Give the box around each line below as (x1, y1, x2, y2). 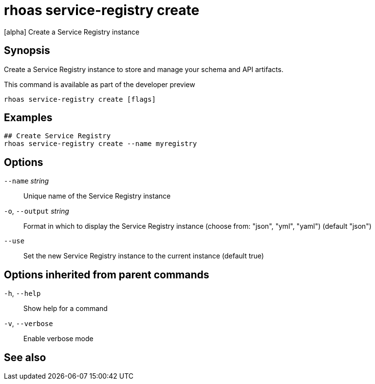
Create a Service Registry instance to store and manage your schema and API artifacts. (4, 65, 283, 73)
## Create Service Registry (4, 132, 111, 140)
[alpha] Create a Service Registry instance (4, 27, 140, 36)
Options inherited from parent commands (4, 268, 209, 281)
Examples (4, 111, 53, 124)
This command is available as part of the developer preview (4, 80, 195, 89)
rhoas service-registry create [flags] (4, 95, 156, 103)
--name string (4, 177, 49, 185)
